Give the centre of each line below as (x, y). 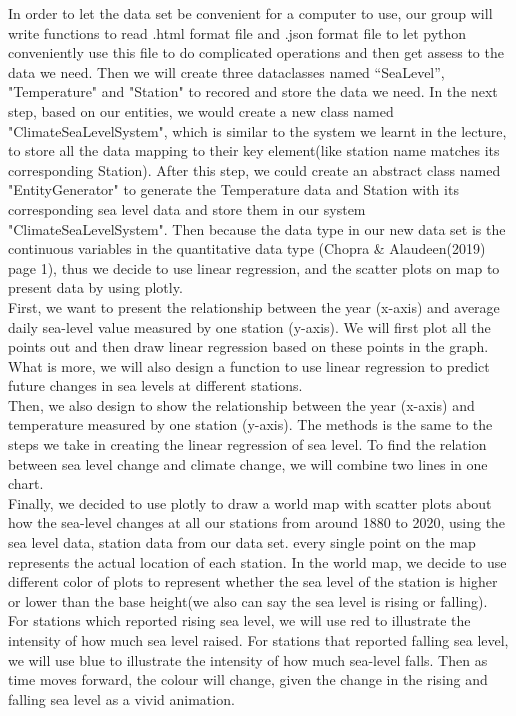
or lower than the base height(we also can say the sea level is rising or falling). (248, 600)
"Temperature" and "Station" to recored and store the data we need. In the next (253, 91)
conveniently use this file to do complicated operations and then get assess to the (256, 52)
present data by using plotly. (95, 287)
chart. (26, 483)
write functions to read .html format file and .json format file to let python (237, 32)
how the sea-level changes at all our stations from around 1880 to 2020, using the (257, 522)
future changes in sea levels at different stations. (155, 385)
